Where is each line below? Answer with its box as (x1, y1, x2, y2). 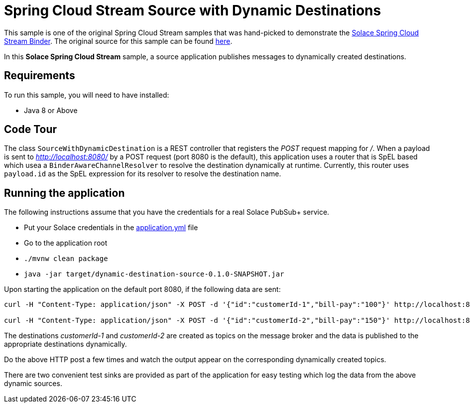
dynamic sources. (4, 379, 62, 388)
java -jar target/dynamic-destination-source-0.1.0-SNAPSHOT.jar (24, 270, 284, 278)
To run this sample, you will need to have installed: (4, 90, 169, 99)
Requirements (4, 69, 75, 82)
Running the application (4, 186, 125, 199)
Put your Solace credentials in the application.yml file (24, 223, 198, 232)
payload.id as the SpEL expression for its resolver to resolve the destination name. (4, 169, 281, 178)
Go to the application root (24, 239, 108, 248)
